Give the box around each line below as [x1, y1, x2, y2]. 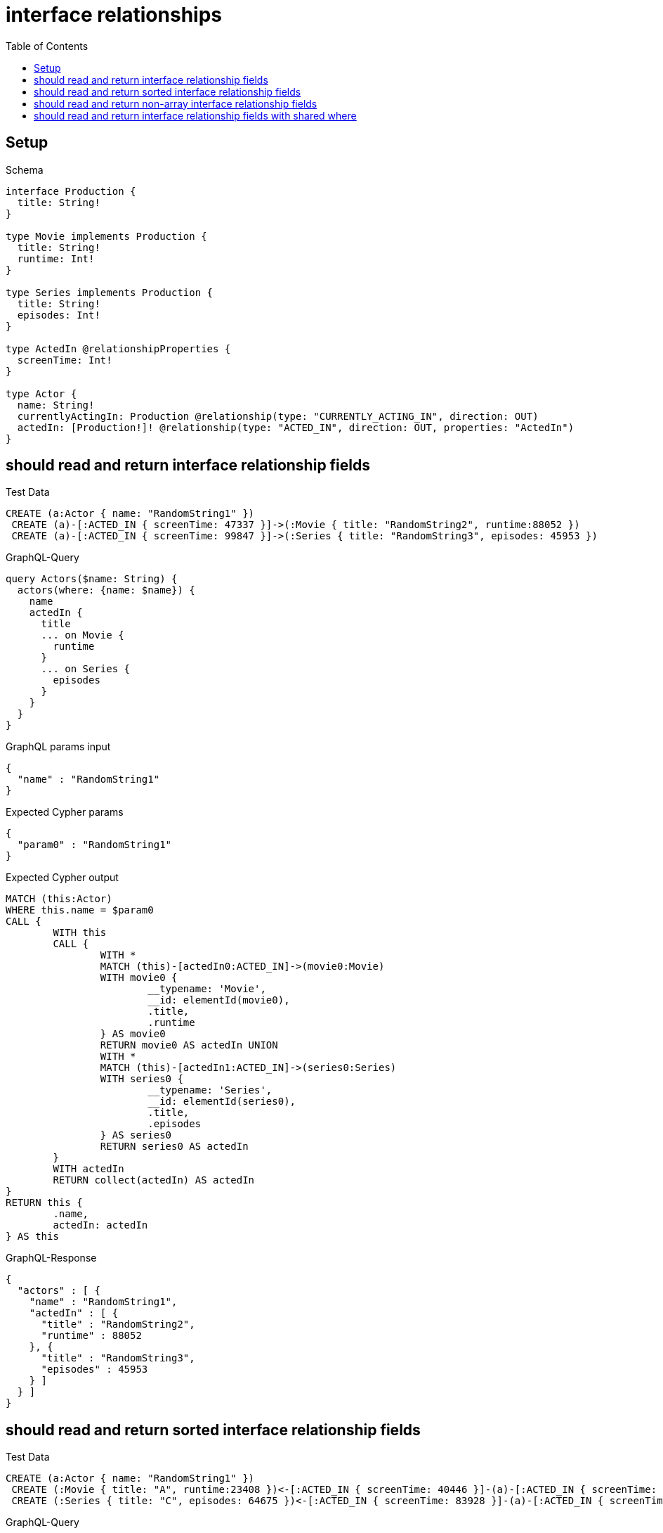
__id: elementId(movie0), [147, 994, 290, 1006]
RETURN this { [6, 1197, 83, 1209]
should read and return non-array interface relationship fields [34, 97, 317, 110]
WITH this [53, 927, 107, 939]
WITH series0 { [100, 1073, 183, 1085]
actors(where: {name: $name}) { [17, 584, 195, 596]
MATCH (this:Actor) [6, 893, 112, 905]
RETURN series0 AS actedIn [100, 1141, 249, 1153]
